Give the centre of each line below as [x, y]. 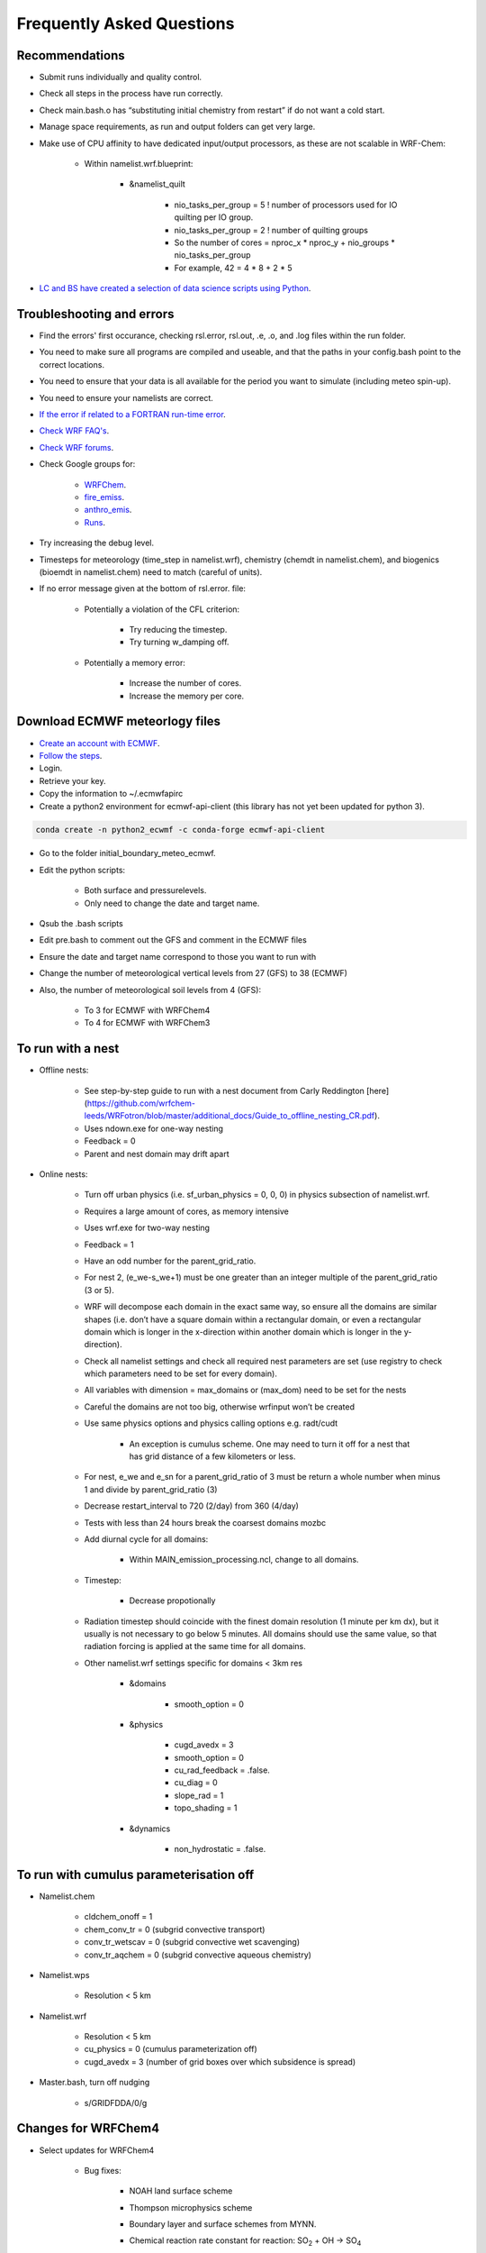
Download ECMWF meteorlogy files [118, 721]
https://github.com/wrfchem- [141, 1103]
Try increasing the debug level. [97, 543]
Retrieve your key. [72, 780]
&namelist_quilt [157, 184]
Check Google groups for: [87, 464]
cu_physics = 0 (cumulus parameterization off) [171, 2049]
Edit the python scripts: [82, 870]
